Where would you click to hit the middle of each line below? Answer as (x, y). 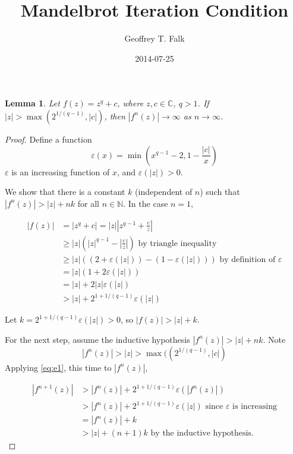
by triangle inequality (177, 243)
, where (130, 103)
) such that (220, 192)
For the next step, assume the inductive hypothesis (97, 339)
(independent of (164, 192)
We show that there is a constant (65, 192)
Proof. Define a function (48, 139)
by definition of (248, 259)
